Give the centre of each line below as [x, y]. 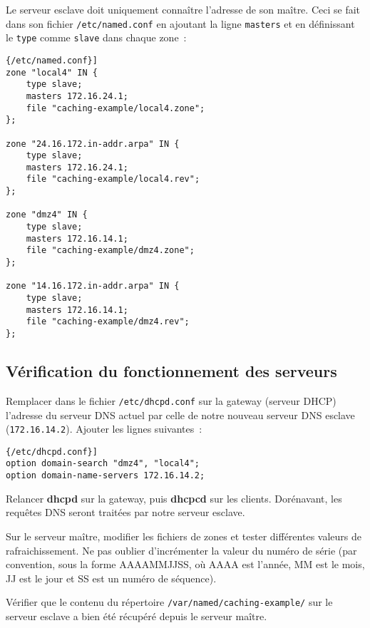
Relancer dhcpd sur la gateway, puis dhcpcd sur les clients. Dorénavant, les [174, 498]
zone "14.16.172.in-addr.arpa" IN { [93, 286]
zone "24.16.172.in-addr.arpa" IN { [93, 144]
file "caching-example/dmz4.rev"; [108, 322]
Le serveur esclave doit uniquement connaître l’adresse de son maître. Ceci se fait [183, 9]
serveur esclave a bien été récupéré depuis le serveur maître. [137, 616]
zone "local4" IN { [52, 72]
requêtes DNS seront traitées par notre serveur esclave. [125, 512]
